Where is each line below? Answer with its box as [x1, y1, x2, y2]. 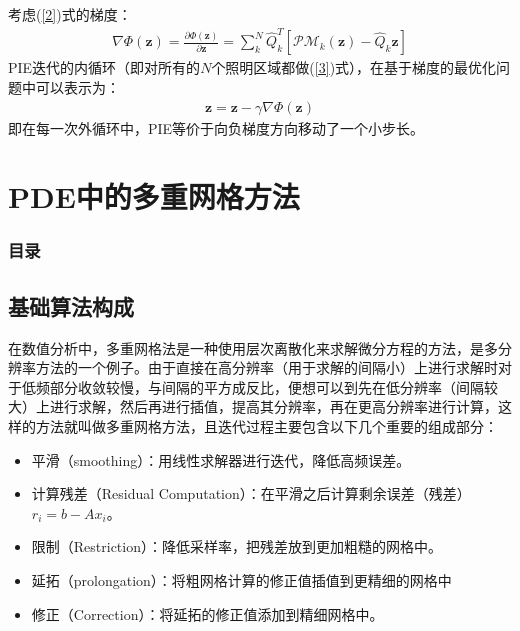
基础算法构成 [8, 290, 134, 321]
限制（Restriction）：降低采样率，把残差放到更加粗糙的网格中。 [31, 536, 442, 557]
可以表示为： [35, 76, 120, 97]
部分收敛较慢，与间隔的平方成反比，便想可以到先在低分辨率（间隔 [49, 376, 484, 397]
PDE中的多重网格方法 [8, 176, 300, 217]
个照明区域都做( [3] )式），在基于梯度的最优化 [211, 57, 497, 78]
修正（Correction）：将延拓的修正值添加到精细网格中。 [31, 603, 384, 624]
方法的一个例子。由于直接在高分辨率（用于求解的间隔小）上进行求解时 [35, 357, 498, 378]
